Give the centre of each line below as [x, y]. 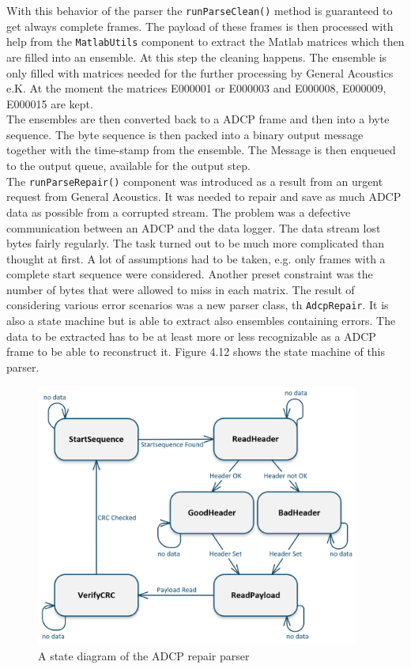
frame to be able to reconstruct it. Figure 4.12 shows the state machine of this [196, 352]
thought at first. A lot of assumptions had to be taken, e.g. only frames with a [196, 258]
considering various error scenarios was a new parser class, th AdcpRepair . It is [198, 305]
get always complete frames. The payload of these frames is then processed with [200, 26]
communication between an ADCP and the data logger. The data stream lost [194, 227]
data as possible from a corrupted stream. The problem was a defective [179, 212]
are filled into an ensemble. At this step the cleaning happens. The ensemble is [197, 57]
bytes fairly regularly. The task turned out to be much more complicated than [195, 243]
